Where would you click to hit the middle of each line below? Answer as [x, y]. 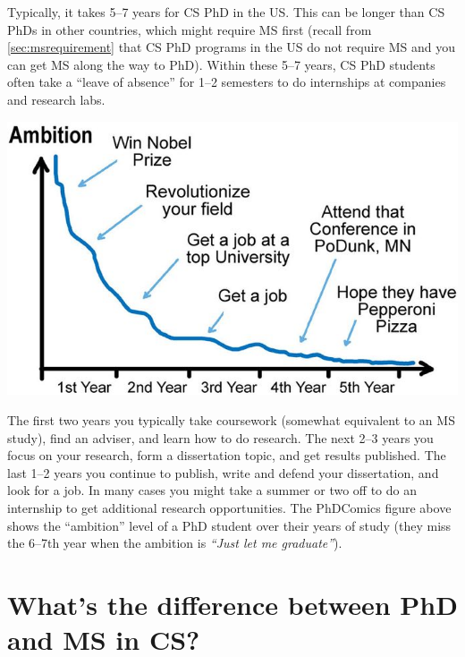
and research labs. [56, 99]
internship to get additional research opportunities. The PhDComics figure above [229, 507]
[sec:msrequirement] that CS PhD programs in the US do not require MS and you [231, 47]
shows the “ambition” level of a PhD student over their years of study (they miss [229, 525]
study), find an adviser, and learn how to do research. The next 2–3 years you [220, 437]
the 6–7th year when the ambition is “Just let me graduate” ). [175, 543]
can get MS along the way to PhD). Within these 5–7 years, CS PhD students [221, 64]
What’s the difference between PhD [232, 604]
